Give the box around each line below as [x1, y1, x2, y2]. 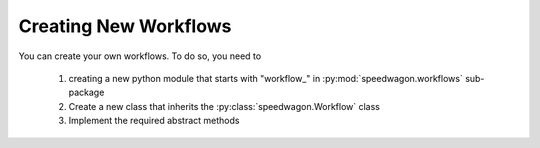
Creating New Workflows [18, 15, 232, 37]
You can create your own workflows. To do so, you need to [18, 50, 262, 62]
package [68, 86, 105, 99]
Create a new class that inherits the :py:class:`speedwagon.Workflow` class [68, 100, 380, 112]
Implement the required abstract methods [68, 115, 240, 127]
